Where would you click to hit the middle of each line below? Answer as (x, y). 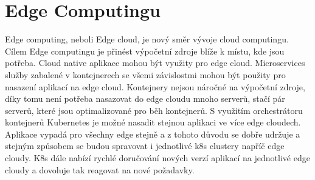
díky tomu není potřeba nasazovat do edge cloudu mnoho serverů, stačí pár (145, 98)
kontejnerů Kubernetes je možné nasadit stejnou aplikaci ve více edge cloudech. (153, 122)
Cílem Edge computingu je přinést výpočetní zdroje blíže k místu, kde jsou (145, 51)
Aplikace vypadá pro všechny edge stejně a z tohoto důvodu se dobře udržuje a (153, 134)
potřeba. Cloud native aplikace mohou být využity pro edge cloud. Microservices (155, 63)
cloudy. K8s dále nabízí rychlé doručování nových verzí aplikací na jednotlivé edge (157, 158)
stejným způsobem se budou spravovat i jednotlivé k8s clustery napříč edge (145, 146)
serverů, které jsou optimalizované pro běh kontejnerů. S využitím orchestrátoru (154, 110)
